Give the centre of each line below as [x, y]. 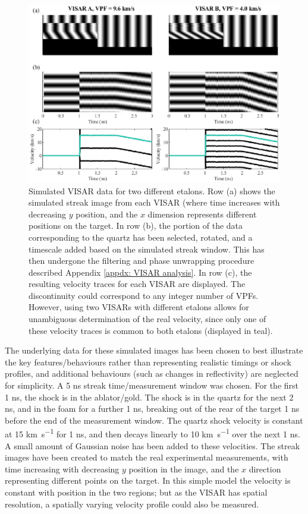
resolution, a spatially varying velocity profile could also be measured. [132, 504]
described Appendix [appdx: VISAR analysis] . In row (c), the [140, 272]
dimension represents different [202, 214]
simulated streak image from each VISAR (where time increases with [154, 202]
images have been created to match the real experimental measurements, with [147, 457]
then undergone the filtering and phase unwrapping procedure [142, 261]
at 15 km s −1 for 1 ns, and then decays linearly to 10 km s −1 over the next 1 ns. [153, 433]
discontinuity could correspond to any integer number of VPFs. [144, 295]
